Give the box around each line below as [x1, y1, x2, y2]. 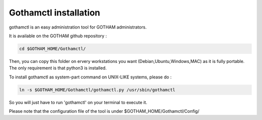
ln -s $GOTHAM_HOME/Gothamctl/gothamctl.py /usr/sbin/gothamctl [19, 87, 176, 92]
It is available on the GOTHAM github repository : [9, 33, 107, 39]
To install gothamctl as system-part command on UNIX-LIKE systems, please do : [9, 74, 172, 80]
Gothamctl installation [9, 7, 100, 18]
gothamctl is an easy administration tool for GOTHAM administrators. [9, 24, 147, 30]
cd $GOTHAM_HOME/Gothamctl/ [19, 46, 86, 51]
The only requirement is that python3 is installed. [9, 65, 107, 71]
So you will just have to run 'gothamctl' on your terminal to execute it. [9, 99, 147, 105]
